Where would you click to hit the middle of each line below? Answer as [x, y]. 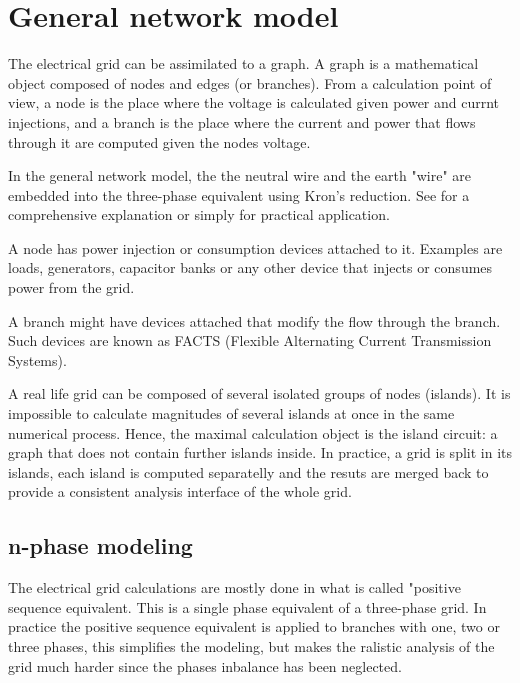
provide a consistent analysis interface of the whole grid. [180, 491]
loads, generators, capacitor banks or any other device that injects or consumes [250, 267]
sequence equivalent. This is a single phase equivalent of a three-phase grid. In [247, 606]
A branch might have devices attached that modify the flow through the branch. [254, 320]
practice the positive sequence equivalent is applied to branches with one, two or [254, 626]
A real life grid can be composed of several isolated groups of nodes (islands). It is [259, 393]
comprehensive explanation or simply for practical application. [199, 214]
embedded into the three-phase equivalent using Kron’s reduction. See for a [239, 194]
